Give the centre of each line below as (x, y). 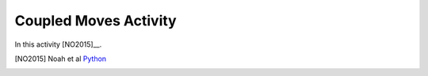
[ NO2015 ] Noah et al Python (61, 59)
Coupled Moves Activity (96, 21)
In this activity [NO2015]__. (58, 44)
